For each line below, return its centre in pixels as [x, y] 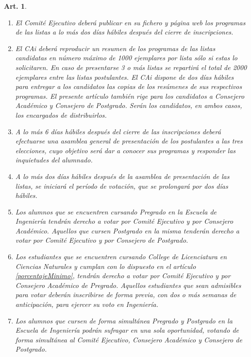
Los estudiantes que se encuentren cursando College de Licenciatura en [121, 257]
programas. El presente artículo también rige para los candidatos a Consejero [130, 96]
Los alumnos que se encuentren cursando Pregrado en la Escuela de [116, 211]
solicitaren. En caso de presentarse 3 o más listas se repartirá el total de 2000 [131, 67]
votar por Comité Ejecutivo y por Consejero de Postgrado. [102, 240]
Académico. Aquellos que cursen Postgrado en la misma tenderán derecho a [127, 230]
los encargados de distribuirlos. [61, 115]
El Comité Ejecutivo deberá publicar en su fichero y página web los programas [130, 22]
